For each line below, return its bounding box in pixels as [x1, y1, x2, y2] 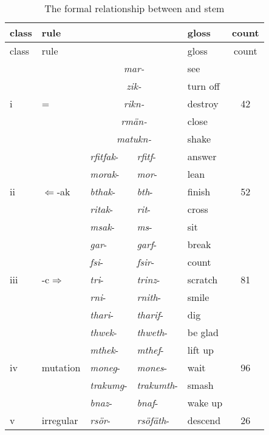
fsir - [137, 255, 154, 269]
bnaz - [90, 396, 112, 410]
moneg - [90, 360, 120, 374]
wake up [187, 396, 223, 410]
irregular [41, 413, 78, 427]
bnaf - [137, 396, 158, 410]
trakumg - [90, 378, 128, 392]
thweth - [137, 325, 168, 339]
